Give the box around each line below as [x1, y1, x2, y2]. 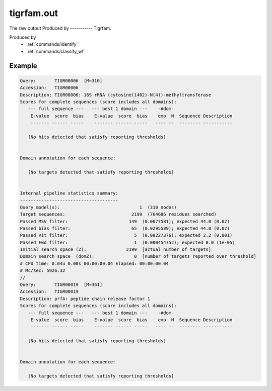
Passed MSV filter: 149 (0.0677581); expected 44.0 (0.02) [20, 219, 230, 224]
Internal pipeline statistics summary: [20, 190, 118, 196]
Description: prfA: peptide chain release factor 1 [20, 296, 151, 302]
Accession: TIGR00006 [20, 85, 79, 90]
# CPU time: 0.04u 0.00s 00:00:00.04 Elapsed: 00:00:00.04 [20, 260, 169, 266]
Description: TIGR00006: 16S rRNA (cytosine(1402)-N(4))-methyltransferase [20, 92, 212, 97]
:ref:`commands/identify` [26, 41, 78, 47]
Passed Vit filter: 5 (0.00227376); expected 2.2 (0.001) [20, 233, 233, 238]
